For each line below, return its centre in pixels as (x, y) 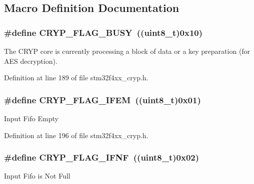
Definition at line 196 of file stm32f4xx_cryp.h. (76, 135)
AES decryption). (31, 61)
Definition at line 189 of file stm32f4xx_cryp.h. (76, 78)
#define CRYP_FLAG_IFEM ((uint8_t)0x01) (102, 99)
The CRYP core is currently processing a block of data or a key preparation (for (127, 51)
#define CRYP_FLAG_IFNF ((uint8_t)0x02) (102, 157)
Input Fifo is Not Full (37, 176)
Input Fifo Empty (31, 118)
